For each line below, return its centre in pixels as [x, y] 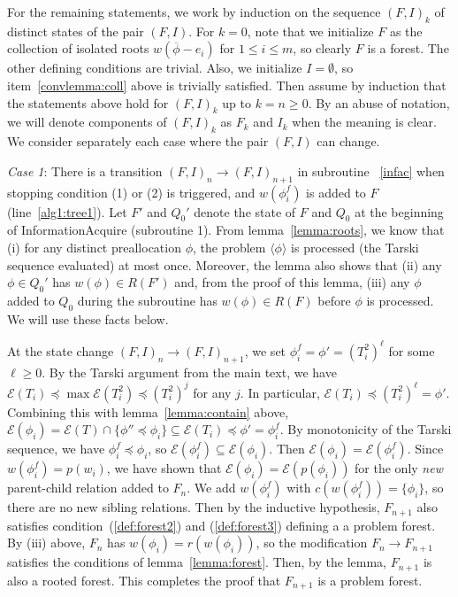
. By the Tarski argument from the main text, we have [189, 372]
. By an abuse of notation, [379, 102]
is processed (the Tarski [355, 247]
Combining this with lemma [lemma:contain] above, [148, 411]
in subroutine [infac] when [371, 171]
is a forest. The [408, 48]
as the [406, 31]
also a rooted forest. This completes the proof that [144, 580]
